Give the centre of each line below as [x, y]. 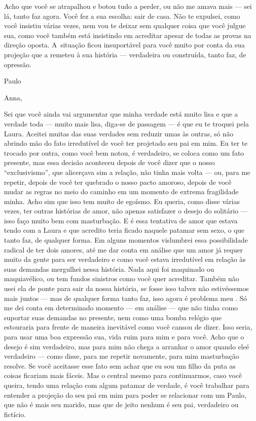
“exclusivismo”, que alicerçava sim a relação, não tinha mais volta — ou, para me [127, 172]
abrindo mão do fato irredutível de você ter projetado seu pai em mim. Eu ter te [126, 143]
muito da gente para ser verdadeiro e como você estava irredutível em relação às [125, 259]
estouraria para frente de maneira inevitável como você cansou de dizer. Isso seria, [128, 327]
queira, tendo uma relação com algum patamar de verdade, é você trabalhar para [127, 385]
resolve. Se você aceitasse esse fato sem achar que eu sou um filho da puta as [120, 365]
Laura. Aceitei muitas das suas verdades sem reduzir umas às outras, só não [119, 133]
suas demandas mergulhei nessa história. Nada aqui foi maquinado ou [109, 269]
